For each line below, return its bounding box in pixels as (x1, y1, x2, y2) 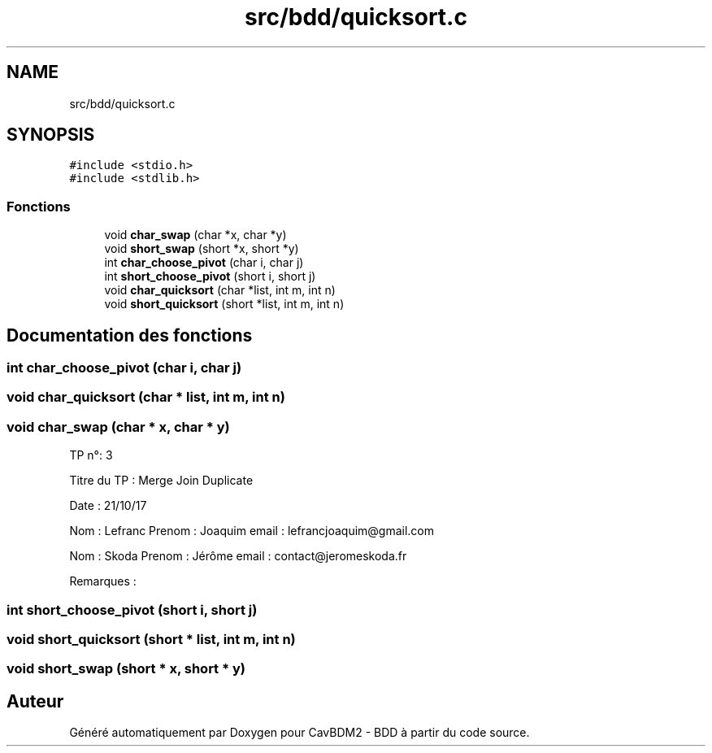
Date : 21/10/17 (69, 498, 147, 513)
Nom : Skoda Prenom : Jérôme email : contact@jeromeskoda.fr (69, 549, 407, 564)
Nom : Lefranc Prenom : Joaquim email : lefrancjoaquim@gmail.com (69, 524, 435, 538)
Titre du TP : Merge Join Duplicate (69, 473, 254, 488)
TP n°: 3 (69, 448, 113, 463)
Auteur (7, 690, 64, 712)
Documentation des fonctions (7, 324, 253, 346)
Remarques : (69, 574, 137, 589)
